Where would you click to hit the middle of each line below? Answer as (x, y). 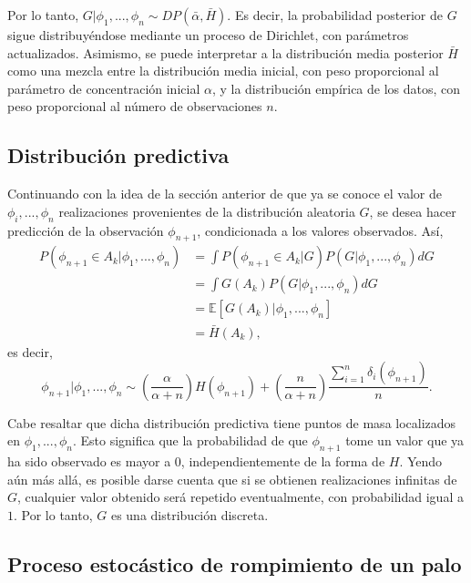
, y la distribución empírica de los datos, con (336, 88)
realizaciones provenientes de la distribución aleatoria (207, 211)
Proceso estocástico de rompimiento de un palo (235, 563)
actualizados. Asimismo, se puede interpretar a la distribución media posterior (225, 52)
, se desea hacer (413, 211)
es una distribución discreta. (189, 514)
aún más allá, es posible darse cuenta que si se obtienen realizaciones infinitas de (232, 479)
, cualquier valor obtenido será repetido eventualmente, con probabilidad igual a (241, 497)
